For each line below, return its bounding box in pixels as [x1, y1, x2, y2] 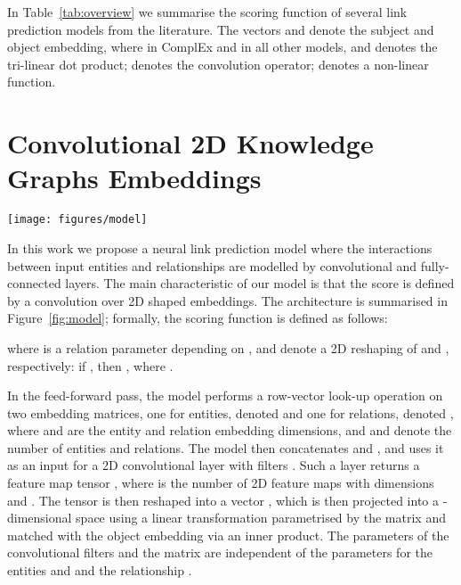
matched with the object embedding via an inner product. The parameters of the [7, 525, 449, 544]
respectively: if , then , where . [7, 356, 174, 375]
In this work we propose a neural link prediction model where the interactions [7, 238, 433, 257]
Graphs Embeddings [7, 160, 262, 196]
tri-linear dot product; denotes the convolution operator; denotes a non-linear [7, 54, 429, 73]
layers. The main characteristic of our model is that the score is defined [65, 274, 455, 292]
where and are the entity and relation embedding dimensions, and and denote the [7, 421, 452, 440]
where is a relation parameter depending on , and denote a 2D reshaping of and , [7, 338, 449, 357]
